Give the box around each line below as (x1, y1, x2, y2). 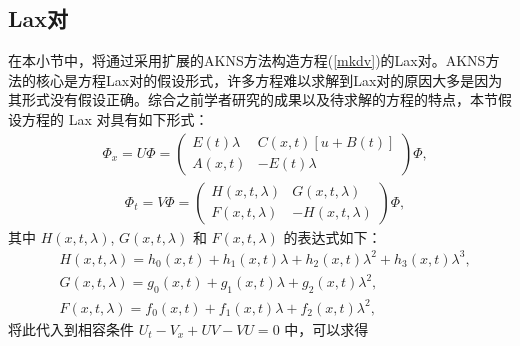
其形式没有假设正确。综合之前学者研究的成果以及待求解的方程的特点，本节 (8, 89, 498, 110)
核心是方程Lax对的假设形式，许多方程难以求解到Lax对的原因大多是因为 (35, 69, 503, 90)
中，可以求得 (284, 318, 369, 339)
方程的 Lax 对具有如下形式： (21, 108, 209, 129)
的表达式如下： (283, 226, 382, 247)
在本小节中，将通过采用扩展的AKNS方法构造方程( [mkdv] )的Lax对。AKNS (8, 50, 486, 71)
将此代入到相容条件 (8, 318, 134, 339)
